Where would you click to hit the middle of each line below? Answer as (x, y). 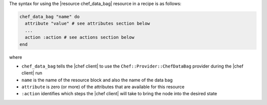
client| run (32, 73)
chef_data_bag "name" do (50, 17)
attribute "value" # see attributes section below (88, 24)
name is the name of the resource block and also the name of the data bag (97, 80)
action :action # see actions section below (80, 37)
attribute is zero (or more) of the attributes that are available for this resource (103, 87)
